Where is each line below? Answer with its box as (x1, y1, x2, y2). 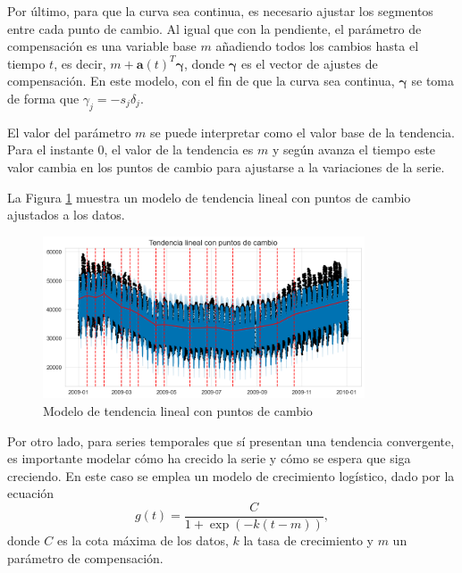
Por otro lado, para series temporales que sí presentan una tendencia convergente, (7, 431, 455, 450)
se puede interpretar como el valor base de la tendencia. (150, 122, 455, 141)
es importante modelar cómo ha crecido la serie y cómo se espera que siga (7, 449, 411, 468)
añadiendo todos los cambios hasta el (215, 37, 419, 55)
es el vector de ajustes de (241, 54, 378, 72)
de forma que (7, 88, 80, 107)
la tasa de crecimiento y (243, 531, 374, 550)
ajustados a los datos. (7, 205, 125, 224)
